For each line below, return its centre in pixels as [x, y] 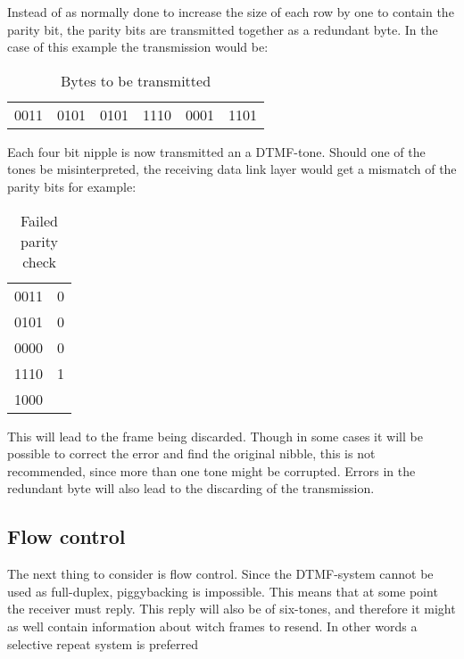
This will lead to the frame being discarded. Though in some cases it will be [215, 436]
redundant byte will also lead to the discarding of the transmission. [191, 488]
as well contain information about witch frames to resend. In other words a [212, 626]
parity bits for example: [72, 186]
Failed [40, 220]
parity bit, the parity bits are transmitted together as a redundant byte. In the [223, 29]
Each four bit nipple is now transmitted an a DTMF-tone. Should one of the [216, 151]
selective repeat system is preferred [103, 643]
